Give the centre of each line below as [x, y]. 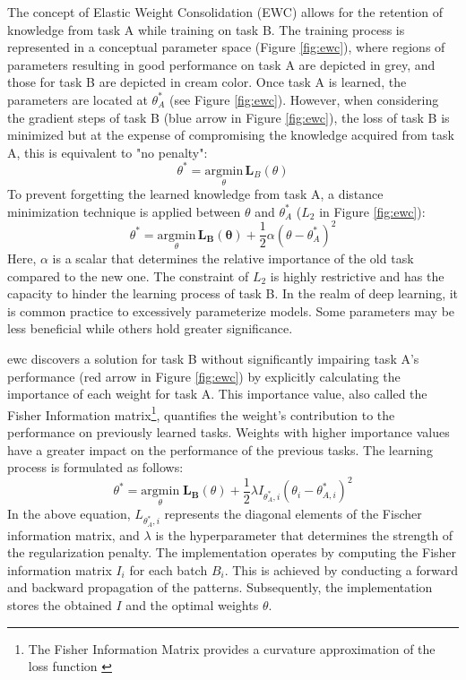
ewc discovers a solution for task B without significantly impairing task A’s [213, 358]
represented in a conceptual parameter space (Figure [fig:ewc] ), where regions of [226, 47]
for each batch [168, 569]
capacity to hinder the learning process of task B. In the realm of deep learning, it [233, 293]
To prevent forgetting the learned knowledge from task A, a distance [195, 194]
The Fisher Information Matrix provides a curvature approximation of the [232, 648]
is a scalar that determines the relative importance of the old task [233, 258]
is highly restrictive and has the [357, 275]
